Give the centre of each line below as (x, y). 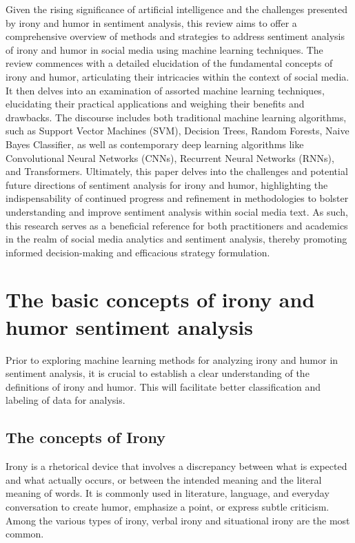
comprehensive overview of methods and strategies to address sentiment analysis (175, 36)
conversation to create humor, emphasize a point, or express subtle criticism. (168, 506)
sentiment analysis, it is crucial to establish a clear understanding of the (158, 373)
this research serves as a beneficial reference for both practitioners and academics (177, 225)
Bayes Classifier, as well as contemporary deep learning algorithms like (155, 144)
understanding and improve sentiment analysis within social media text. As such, (177, 211)
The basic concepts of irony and (160, 299)
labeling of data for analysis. (65, 400)
